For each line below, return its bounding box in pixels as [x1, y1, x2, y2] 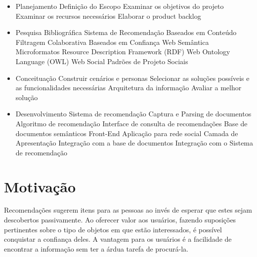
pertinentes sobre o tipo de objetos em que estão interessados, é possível [4, 224, 222, 234]
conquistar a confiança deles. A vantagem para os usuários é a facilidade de [4, 234, 232, 244]
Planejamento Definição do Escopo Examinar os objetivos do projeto [15, 1, 224, 11]
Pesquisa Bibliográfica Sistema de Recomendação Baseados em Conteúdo [15, 27, 237, 37]
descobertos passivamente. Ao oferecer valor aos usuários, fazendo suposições [4, 215, 236, 225]
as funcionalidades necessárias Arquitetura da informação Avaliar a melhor [15, 82, 242, 93]
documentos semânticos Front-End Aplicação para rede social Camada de [15, 128, 238, 138]
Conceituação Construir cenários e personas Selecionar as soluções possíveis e [15, 73, 250, 83]
